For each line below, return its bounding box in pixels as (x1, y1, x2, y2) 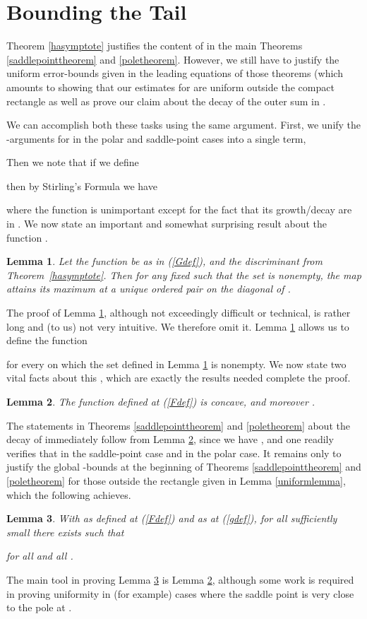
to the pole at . (6, 600, 72, 615)
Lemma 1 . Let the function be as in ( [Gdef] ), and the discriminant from (6, 254, 323, 269)
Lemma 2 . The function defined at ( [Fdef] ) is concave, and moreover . (6, 394, 315, 408)
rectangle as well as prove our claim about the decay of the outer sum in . (6, 93, 326, 108)
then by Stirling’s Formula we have (6, 178, 157, 193)
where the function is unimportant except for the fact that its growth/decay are (6, 202, 352, 217)
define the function (6, 333, 88, 348)
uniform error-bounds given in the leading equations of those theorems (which (6, 66, 343, 81)
